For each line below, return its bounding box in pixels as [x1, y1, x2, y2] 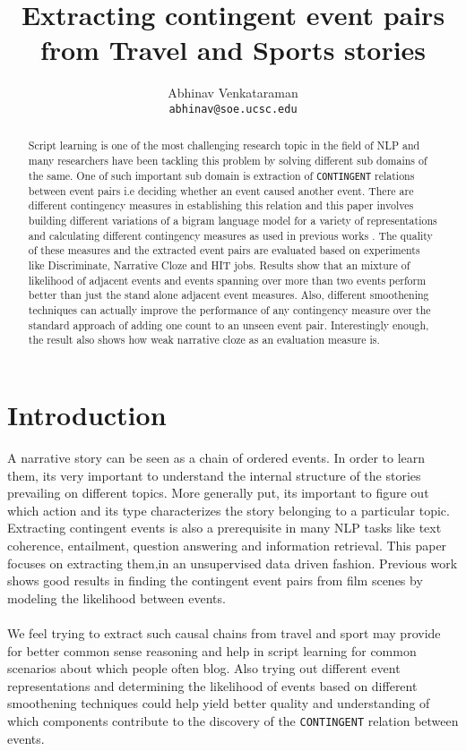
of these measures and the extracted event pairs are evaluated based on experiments [28, 243, 420, 258]
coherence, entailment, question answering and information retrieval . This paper [7, 535, 447, 554]
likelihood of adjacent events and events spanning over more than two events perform [28, 272, 427, 287]
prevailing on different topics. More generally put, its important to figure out [7, 483, 429, 502]
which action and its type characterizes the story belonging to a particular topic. [7, 500, 450, 519]
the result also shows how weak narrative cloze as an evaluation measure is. [28, 332, 380, 347]
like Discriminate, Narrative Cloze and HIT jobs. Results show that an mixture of [28, 258, 410, 273]
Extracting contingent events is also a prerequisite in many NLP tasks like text [7, 518, 442, 537]
